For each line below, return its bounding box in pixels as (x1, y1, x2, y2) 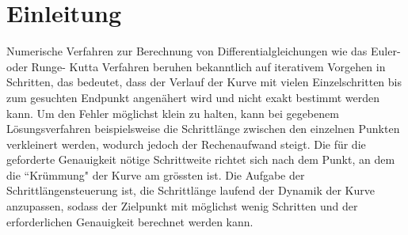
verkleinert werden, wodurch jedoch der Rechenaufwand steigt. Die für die (6, 135, 366, 152)
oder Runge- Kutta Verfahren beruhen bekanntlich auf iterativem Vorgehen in (6, 58, 386, 74)
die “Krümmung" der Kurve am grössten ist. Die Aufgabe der (6, 166, 305, 183)
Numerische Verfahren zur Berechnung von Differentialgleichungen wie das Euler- (6, 43, 401, 59)
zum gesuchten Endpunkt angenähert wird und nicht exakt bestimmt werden (6, 89, 380, 105)
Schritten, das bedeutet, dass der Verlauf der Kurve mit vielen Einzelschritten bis (6, 74, 402, 90)
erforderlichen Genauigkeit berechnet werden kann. (6, 213, 254, 229)
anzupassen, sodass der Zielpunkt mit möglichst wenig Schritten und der (6, 198, 358, 214)
